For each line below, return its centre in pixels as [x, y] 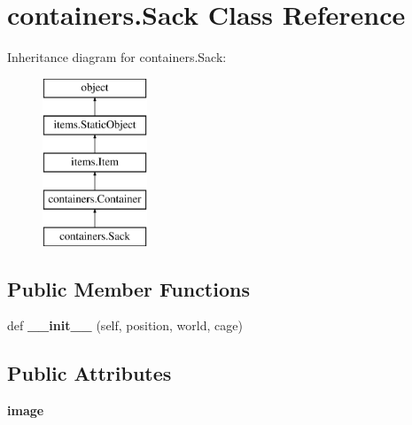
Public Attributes [89, 373]
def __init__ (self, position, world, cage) [125, 325]
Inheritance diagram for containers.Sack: [117, 57]
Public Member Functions [128, 288]
